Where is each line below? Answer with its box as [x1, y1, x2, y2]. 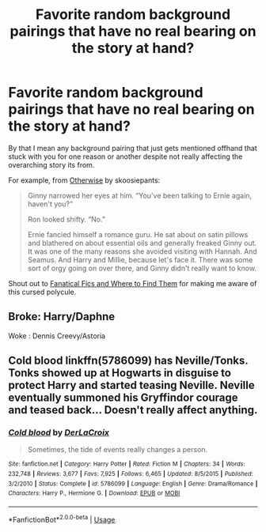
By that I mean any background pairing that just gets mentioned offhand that [8, 143, 257, 153]
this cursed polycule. [8, 287, 77, 296]
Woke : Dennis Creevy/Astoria [8, 330, 105, 341]
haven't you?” [27, 199, 74, 209]
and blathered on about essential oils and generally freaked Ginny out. [27, 238, 257, 247]
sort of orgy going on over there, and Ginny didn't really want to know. [27, 263, 257, 273]
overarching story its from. [8, 160, 95, 169]
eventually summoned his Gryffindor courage [8, 391, 238, 405]
